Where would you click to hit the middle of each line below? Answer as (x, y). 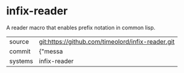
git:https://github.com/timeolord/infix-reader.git (107, 41)
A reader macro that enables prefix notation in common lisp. (81, 28)
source (19, 41)
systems (21, 61)
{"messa (51, 51)
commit (20, 51)
